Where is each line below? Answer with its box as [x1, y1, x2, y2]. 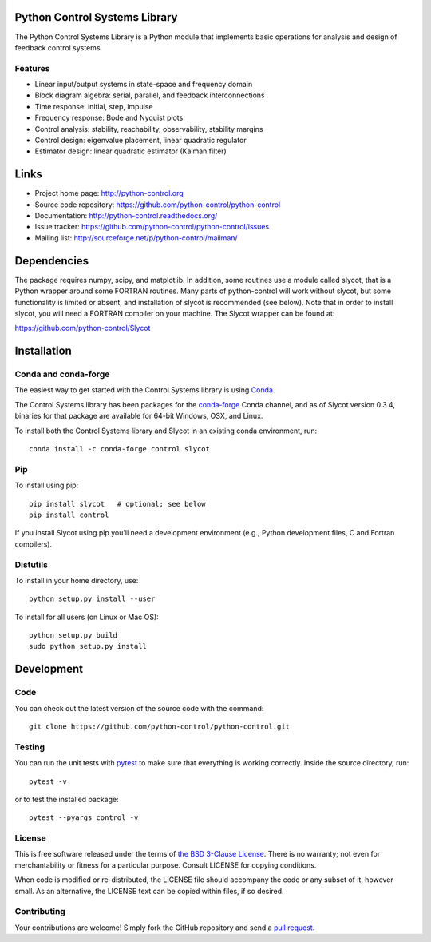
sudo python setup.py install [29, 642, 148, 651]
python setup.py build [29, 631, 118, 640]
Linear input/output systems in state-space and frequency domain [34, 80, 253, 89]
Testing [14, 741, 45, 753]
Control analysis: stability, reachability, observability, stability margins [34, 124, 263, 133]
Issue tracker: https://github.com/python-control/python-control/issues [34, 222, 270, 232]
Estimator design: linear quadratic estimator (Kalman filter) [34, 146, 227, 156]
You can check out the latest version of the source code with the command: [14, 703, 264, 713]
